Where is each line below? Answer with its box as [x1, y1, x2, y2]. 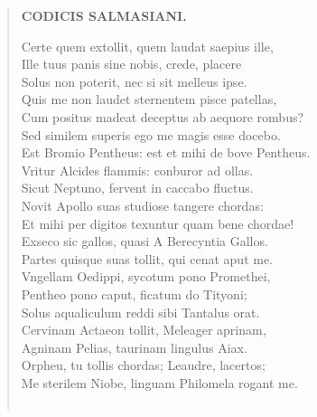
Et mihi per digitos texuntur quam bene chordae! [21, 213, 294, 232]
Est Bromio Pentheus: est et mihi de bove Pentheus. [21, 143, 311, 162]
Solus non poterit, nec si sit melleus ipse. [21, 71, 247, 90]
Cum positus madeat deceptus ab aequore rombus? [21, 107, 304, 126]
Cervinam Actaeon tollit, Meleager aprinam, [21, 320, 266, 339]
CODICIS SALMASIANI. [21, 6, 187, 24]
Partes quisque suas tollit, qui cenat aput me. [21, 249, 274, 268]
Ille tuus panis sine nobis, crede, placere [21, 54, 242, 73]
